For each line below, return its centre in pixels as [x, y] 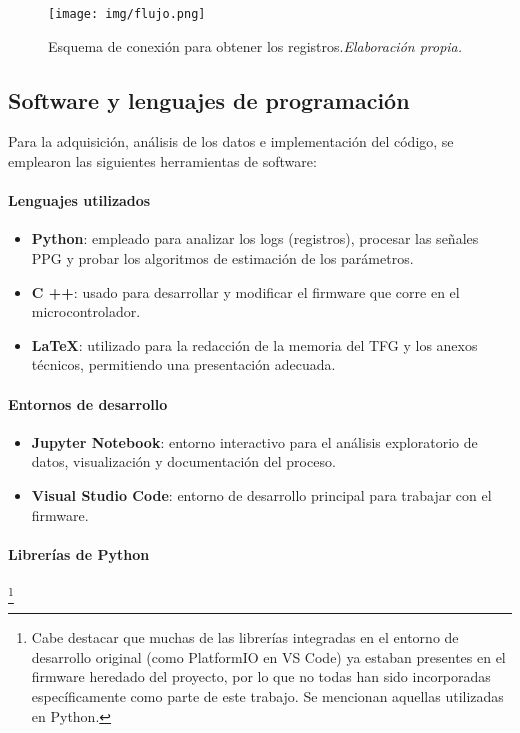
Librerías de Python [79, 553]
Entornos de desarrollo [88, 403]
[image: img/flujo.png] [127, 14]
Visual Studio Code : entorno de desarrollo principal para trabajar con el [261, 494]
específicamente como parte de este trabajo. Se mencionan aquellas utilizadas [267, 696]
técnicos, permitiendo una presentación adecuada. [183, 364]
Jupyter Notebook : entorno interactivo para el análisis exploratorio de [254, 441]
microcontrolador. [86, 311]
